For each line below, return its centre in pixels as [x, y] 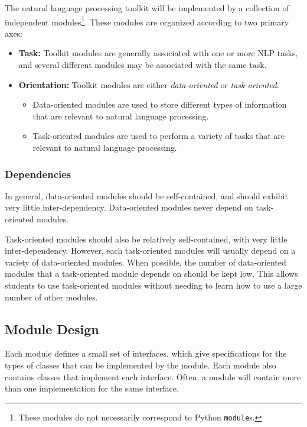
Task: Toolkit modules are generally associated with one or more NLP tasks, [158, 53]
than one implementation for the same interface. [92, 388]
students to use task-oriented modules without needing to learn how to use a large [153, 285]
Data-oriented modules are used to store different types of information [160, 104]
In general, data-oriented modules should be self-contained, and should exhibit [146, 195]
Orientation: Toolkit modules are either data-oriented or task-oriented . [149, 84]
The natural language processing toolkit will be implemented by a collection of [147, 8]
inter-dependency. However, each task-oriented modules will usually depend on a [150, 250]
